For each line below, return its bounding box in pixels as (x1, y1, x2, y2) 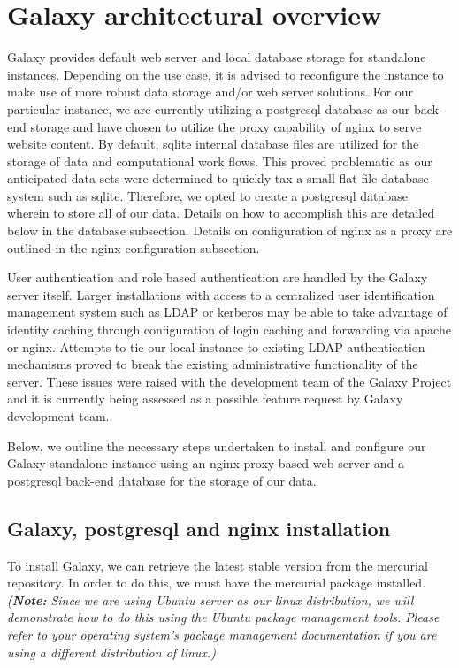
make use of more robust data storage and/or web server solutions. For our (7, 82, 414, 101)
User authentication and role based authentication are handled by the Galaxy (7, 268, 428, 287)
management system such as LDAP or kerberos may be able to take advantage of (7, 303, 448, 321)
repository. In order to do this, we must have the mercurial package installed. (7, 573, 426, 592)
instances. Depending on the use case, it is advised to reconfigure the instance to (7, 65, 444, 83)
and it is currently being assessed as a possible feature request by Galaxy (7, 389, 403, 408)
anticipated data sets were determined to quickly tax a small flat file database (7, 169, 429, 188)
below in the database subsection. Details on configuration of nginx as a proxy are (7, 221, 453, 240)
